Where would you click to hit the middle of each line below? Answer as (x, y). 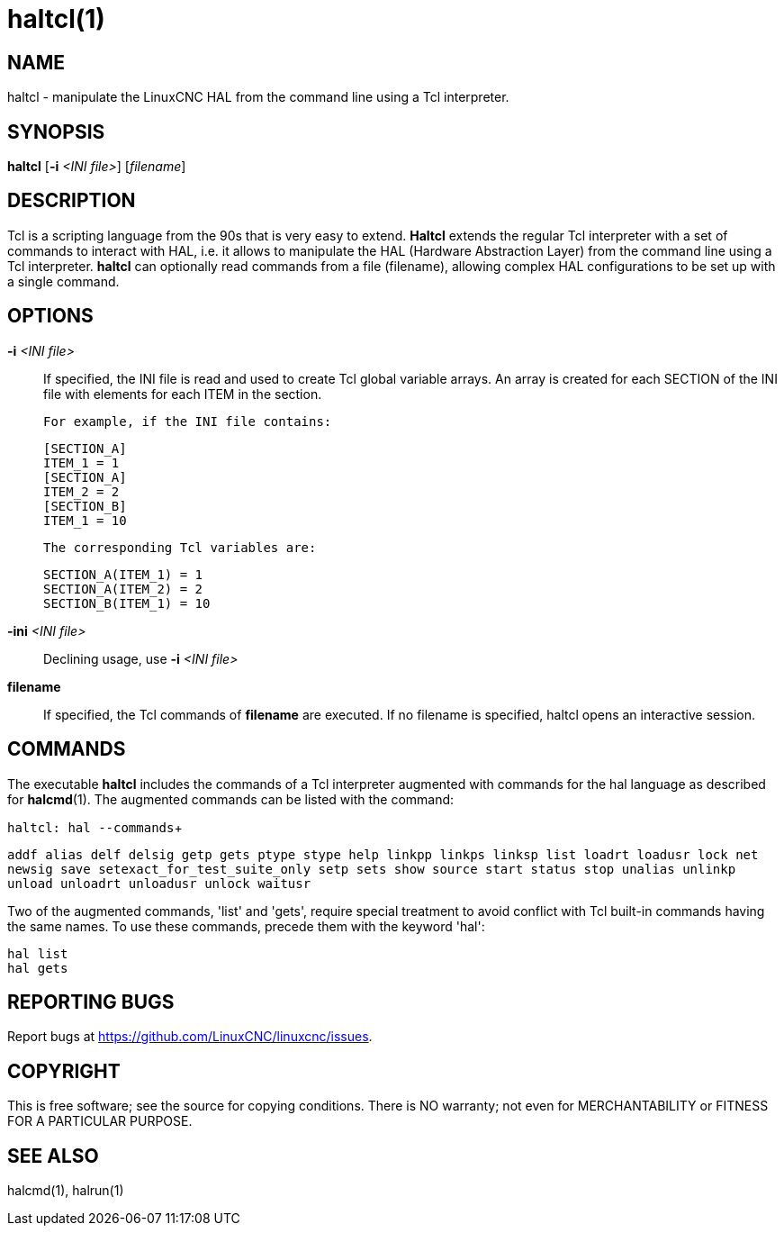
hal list (38, 953)
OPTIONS (50, 316)
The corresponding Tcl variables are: (180, 547)
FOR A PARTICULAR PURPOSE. (100, 1121)
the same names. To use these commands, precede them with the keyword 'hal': (246, 926)
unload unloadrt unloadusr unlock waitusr (159, 883)
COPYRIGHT (64, 1071)
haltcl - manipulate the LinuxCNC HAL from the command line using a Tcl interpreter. (258, 97)
